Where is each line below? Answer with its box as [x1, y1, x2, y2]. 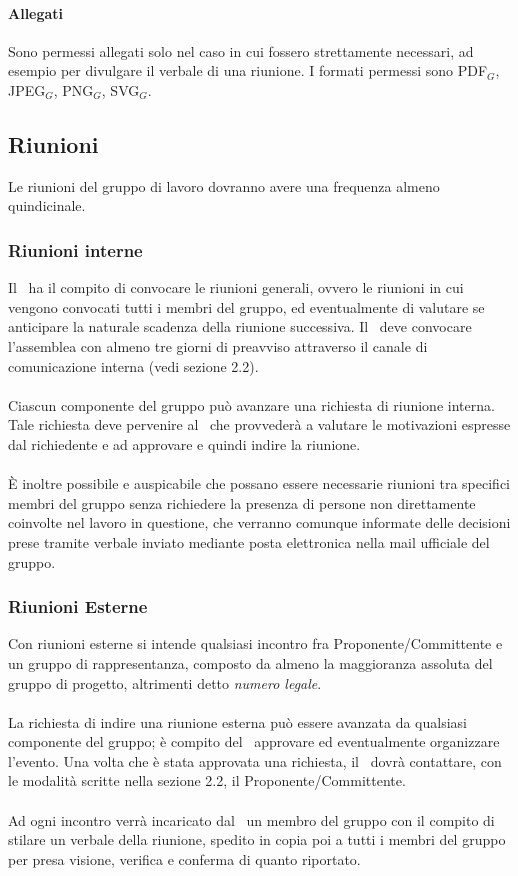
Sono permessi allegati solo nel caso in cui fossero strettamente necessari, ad [8, 40, 474, 61]
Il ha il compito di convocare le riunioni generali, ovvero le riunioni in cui [8, 277, 464, 298]
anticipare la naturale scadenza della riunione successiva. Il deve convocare [8, 316, 472, 337]
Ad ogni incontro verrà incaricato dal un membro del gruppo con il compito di [8, 809, 495, 830]
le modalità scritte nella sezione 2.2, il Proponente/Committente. [8, 770, 406, 791]
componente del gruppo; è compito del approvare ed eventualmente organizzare [8, 731, 500, 752]
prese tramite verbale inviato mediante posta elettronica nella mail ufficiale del [8, 531, 490, 552]
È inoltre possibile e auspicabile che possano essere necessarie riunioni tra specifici [8, 473, 511, 494]
